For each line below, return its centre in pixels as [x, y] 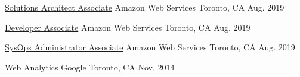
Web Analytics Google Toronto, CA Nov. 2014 [90, 67]
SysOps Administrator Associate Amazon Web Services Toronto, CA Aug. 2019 [150, 47]
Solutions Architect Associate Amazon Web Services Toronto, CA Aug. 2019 [145, 7]
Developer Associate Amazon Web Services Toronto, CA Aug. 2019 [128, 27]
